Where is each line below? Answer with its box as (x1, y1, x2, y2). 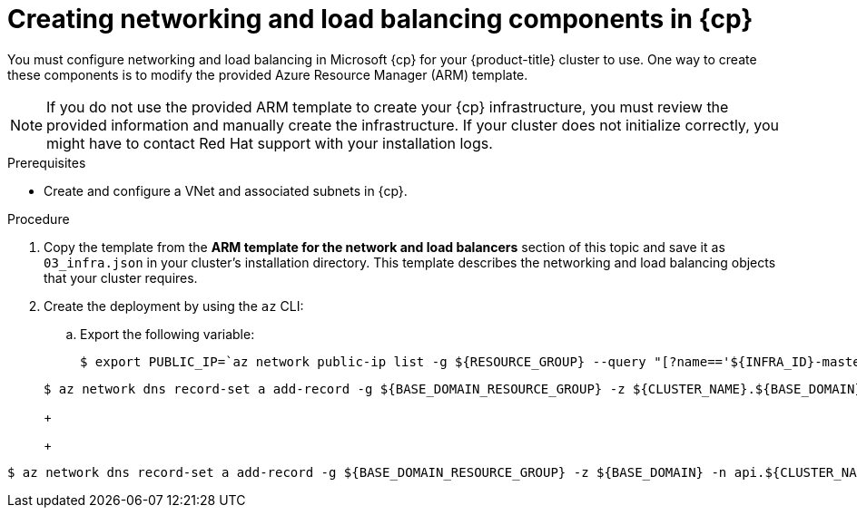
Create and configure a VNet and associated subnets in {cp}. (44, 182, 408, 199)
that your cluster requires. (44, 269, 198, 286)
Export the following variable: (80, 326, 255, 342)
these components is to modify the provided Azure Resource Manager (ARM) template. (7, 66, 528, 83)
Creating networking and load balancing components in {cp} (7, 4, 754, 34)
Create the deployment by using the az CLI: (44, 297, 304, 314)
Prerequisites (7, 154, 86, 170)
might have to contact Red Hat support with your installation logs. (46, 133, 493, 152)
